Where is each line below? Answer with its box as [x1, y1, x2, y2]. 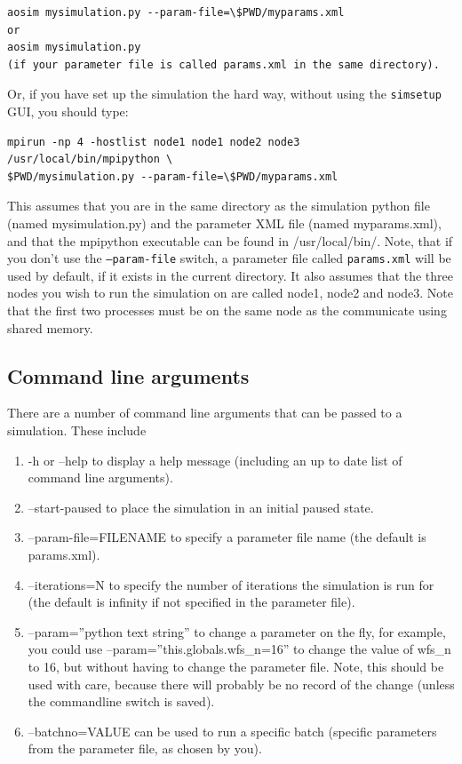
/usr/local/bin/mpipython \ [7, 153, 173, 166]
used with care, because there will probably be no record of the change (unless [28, 674, 455, 693]
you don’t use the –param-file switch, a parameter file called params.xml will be [7, 249, 451, 267]
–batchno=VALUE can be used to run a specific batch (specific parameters [28, 721, 437, 740]
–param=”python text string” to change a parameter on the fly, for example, [28, 622, 446, 641]
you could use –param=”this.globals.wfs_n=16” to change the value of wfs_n [28, 640, 451, 658]
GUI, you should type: [7, 102, 129, 121]
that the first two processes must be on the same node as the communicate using [7, 301, 447, 320]
